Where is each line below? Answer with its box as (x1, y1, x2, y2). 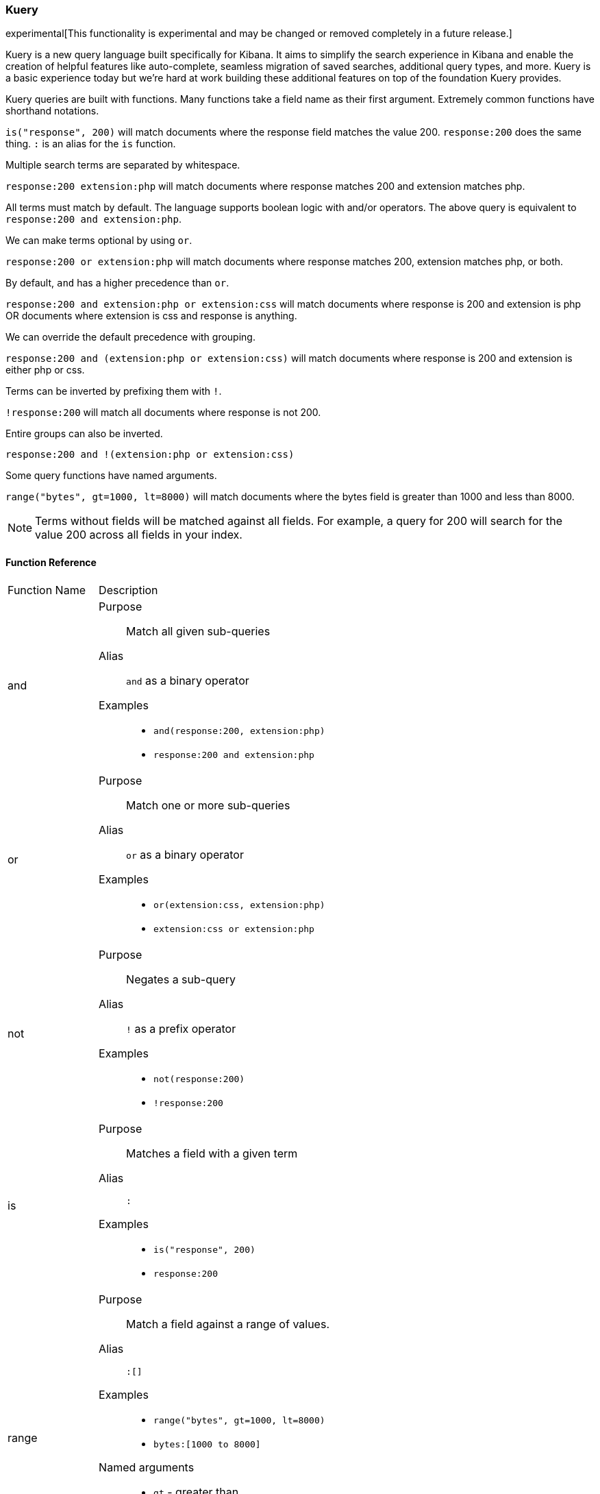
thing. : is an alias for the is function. (5, 138, 176, 150)
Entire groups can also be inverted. (5, 428, 163, 440)
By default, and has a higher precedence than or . (5, 277, 229, 289)
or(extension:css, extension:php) (153, 899, 325, 910)
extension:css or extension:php (153, 923, 314, 934)
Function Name (8, 583, 86, 597)
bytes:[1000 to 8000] (153, 1438, 261, 1449)
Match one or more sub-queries (126, 798, 290, 812)
